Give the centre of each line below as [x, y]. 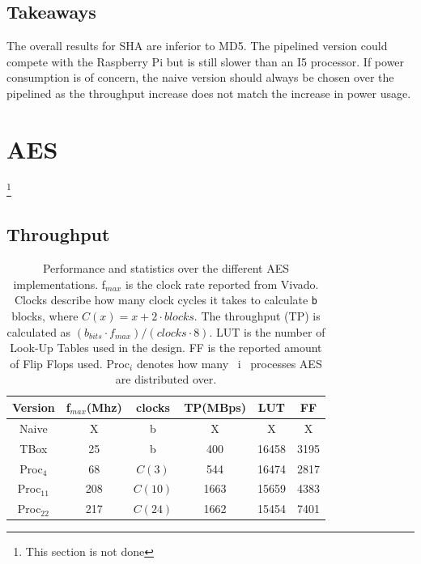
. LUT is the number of [267, 331]
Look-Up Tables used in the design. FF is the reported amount [166, 348]
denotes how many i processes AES [229, 363]
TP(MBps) [215, 407]
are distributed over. [166, 379]
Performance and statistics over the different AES [166, 268]
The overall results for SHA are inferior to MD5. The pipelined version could [197, 46]
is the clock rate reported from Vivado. [222, 284]
